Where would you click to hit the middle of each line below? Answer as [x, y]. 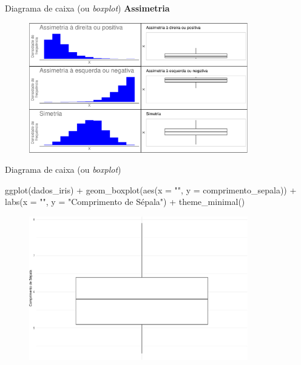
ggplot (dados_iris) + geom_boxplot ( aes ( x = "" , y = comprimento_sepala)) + [151, 189]
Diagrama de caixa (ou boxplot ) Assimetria [87, 8]
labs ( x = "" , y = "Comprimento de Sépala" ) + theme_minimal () [125, 202]
